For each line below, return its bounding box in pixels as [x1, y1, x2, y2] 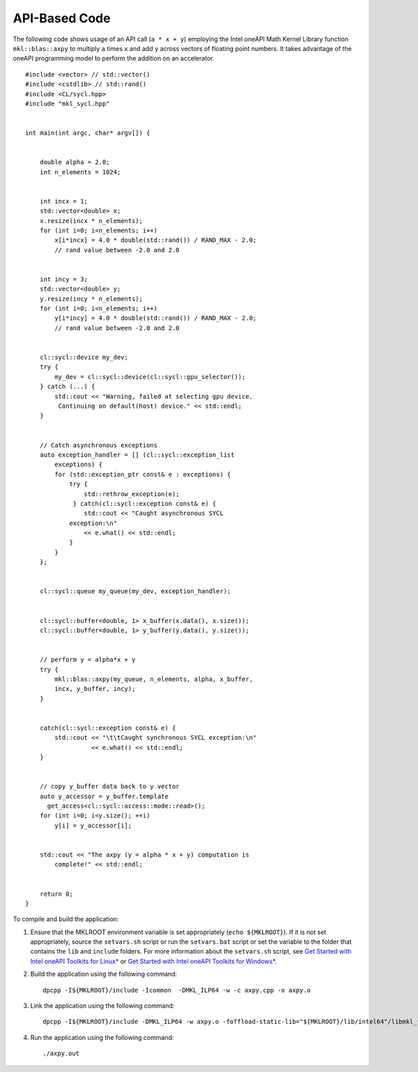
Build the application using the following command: [30, 970, 178, 979]
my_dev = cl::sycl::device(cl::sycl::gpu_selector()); [54, 373, 246, 381]
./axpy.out [42, 1050, 80, 1057]
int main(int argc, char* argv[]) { [25, 129, 150, 137]
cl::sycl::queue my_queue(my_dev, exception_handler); [39, 588, 231, 595]
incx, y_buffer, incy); [54, 685, 136, 693]
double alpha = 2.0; [39, 158, 110, 167]
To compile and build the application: [13, 915, 119, 924]
